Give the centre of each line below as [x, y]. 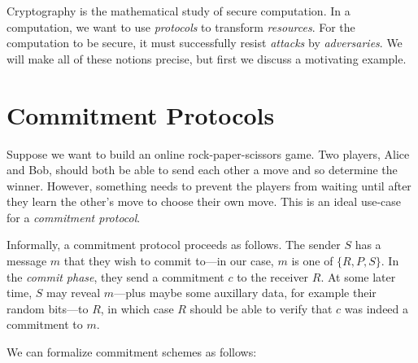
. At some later [358, 276]
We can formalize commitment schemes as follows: [132, 352]
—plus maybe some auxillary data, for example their [245, 293]
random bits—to [48, 308]
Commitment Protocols [141, 114]
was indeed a [377, 308]
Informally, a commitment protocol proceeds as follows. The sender [174, 245]
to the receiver [273, 276]
